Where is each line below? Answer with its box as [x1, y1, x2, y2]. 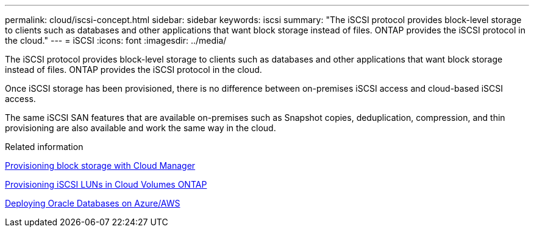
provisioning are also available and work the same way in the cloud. [5, 123, 276, 133]
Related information [5, 142, 84, 152]
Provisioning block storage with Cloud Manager [5, 160, 196, 171]
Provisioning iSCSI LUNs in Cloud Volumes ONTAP [5, 179, 207, 189]
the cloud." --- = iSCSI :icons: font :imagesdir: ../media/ [5, 35, 227, 46]
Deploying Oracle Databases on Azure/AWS [5, 198, 180, 208]
